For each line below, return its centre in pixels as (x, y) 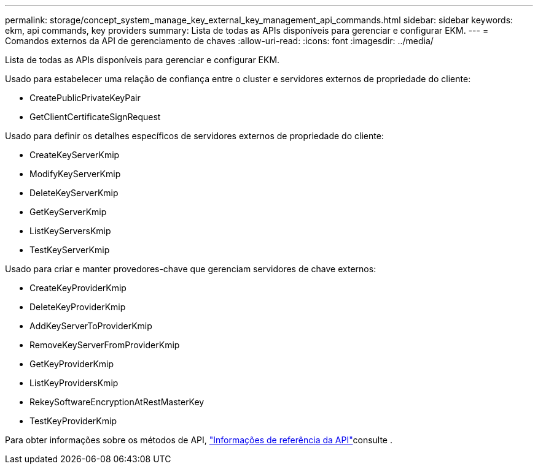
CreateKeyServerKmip (75, 155)
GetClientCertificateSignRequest (95, 117)
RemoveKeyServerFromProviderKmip (105, 345)
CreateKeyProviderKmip (78, 288)
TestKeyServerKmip (70, 250)
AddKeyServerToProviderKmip (91, 326)
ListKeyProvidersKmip (74, 383)
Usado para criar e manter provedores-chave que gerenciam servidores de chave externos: (191, 269)
